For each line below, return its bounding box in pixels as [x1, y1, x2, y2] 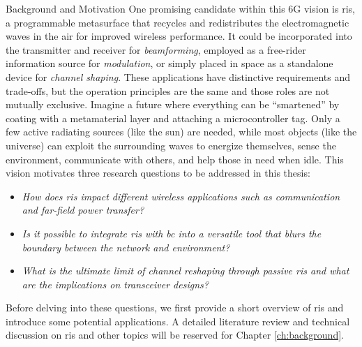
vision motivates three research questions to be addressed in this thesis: [6, 165, 310, 180]
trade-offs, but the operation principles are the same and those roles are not [6, 83, 330, 98]
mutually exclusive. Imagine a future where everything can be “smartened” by [6, 97, 340, 112]
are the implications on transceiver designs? [22, 276, 209, 291]
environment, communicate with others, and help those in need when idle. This [6, 152, 344, 166]
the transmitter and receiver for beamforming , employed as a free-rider [6, 42, 306, 57]
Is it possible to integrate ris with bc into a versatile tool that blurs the [22, 226, 322, 240]
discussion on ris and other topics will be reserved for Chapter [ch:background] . [6, 327, 344, 342]
